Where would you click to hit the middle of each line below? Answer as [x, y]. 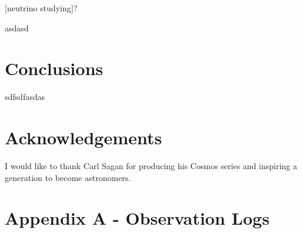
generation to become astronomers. [68, 177]
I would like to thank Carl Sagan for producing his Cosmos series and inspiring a [151, 166]
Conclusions [54, 68]
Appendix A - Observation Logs [137, 218]
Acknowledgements [83, 137]
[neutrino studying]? [41, 8]
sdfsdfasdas [25, 97]
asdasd [17, 27]
